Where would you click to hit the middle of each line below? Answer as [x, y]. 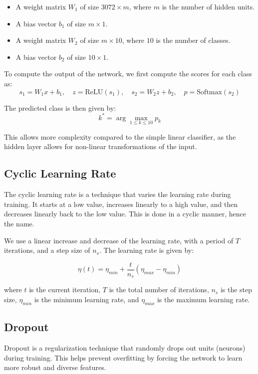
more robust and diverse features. [55, 367]
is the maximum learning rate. [203, 299]
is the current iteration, [65, 289]
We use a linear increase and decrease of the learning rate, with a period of [119, 240]
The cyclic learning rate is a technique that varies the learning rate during [118, 194]
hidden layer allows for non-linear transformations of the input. [101, 146]
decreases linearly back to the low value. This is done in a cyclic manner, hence [125, 214]
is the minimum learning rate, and [87, 299]
